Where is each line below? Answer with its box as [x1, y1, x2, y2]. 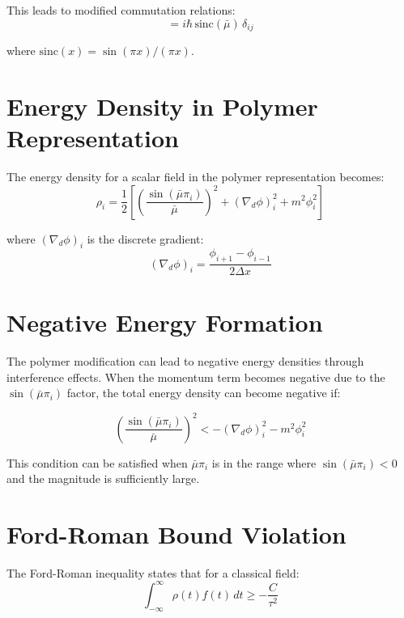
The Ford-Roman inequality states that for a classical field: [6, 564, 300, 581]
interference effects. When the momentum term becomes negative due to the [6, 368, 385, 385]
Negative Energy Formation [6, 306, 323, 339]
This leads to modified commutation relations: [6, 2, 236, 18]
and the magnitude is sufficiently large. [6, 470, 200, 487]
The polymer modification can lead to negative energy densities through [6, 353, 364, 370]
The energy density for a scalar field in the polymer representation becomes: [6, 167, 385, 184]
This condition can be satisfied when [6, 454, 188, 471]
